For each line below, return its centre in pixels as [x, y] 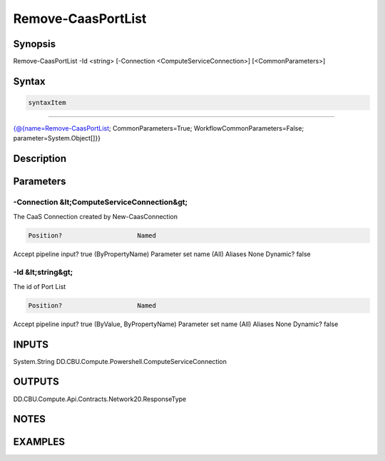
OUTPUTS [36, 382]
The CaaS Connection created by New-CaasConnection [96, 216]
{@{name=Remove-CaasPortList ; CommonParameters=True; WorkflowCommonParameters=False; [159, 128]
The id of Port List [40, 286]
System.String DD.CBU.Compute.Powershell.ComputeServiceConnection [120, 361]
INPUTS [31, 344]
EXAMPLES [39, 442]
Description [40, 159]
